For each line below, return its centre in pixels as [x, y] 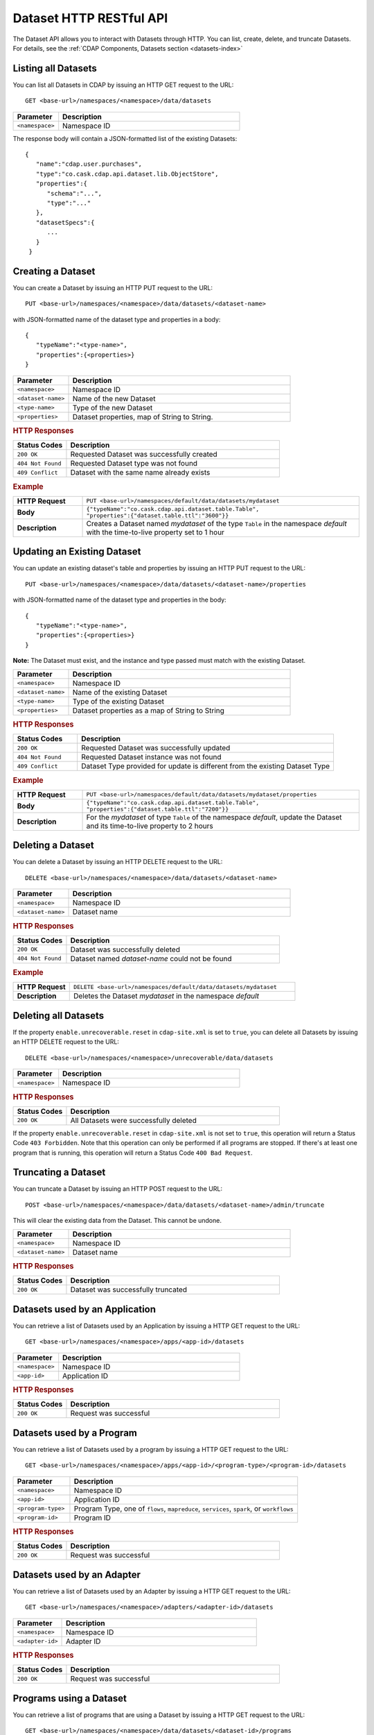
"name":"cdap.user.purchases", [89, 164]
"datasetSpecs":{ [65, 222]
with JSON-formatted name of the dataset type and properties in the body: [119, 600]
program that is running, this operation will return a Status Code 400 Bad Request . [133, 1153]
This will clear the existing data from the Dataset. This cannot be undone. [117, 1221]
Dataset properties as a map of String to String [149, 710]
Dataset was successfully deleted [125, 949]
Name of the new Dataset [114, 398]
